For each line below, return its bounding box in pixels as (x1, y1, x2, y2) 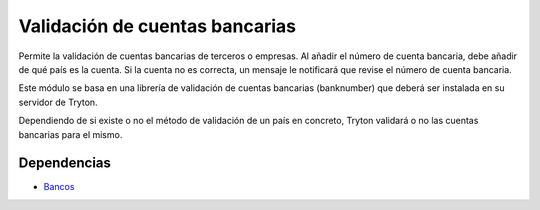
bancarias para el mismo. (18, 128, 123, 140)
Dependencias (18, 155, 112, 172)
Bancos (43, 181, 75, 193)
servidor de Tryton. (18, 96, 99, 108)
